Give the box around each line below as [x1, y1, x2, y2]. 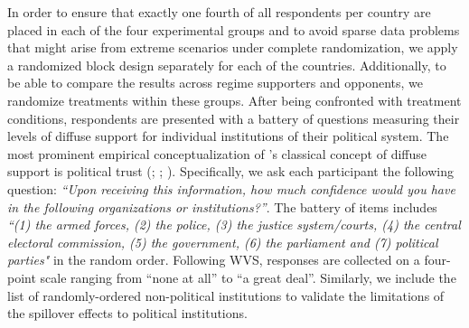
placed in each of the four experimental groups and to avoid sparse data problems [7, 20, 460, 39]
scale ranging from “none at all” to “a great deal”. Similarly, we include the [40, 267, 456, 286]
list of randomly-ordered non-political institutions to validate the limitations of [7, 286, 445, 305]
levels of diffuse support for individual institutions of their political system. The [7, 127, 449, 145]
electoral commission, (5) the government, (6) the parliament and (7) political [7, 232, 438, 251]
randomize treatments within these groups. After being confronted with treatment [7, 90, 462, 109]
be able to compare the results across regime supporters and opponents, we [7, 73, 424, 92]
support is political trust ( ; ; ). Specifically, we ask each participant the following [7, 162, 454, 181]
